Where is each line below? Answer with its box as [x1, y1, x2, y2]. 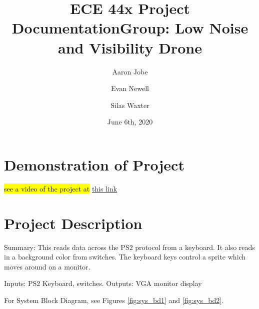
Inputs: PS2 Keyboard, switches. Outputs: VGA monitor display [4, 278, 202, 288]
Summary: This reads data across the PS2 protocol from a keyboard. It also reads [4, 241, 255, 252]
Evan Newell [110, 83, 149, 93]
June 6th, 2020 [107, 116, 153, 127]
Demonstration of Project [4, 154, 184, 174]
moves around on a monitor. [4, 261, 90, 271]
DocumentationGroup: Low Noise [11, 17, 248, 38]
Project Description [4, 212, 142, 233]
